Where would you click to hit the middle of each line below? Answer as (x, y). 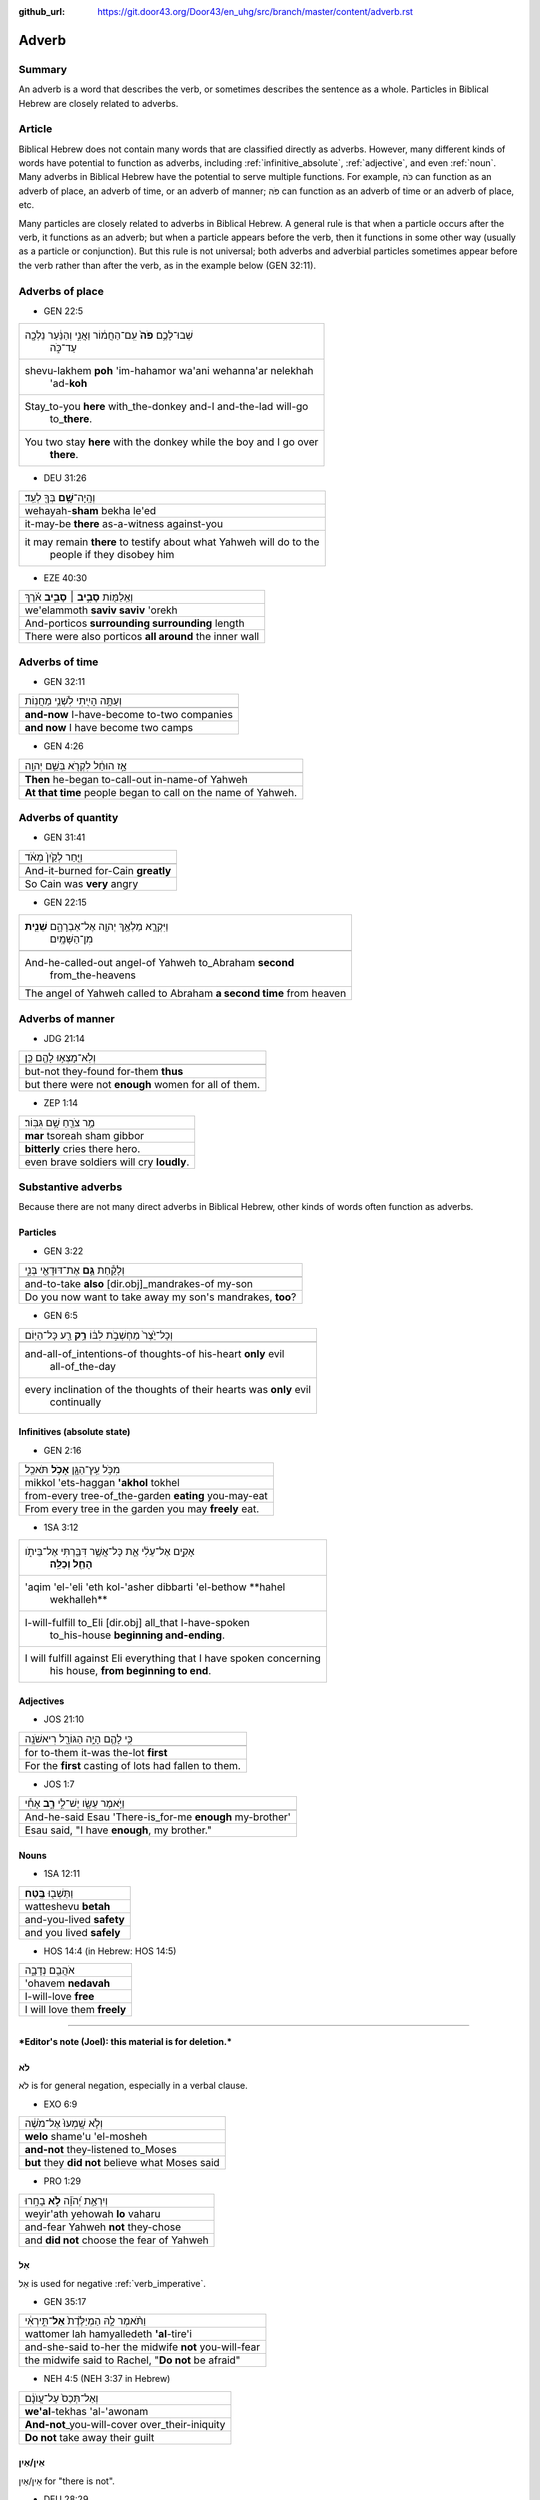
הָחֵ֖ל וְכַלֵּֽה (71, 1564)
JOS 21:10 (64, 1719)
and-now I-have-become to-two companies (129, 715)
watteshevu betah (67, 1906)
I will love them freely (75, 2009)
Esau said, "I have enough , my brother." (118, 1830)
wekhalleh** (78, 1600)
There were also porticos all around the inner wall (142, 637)
